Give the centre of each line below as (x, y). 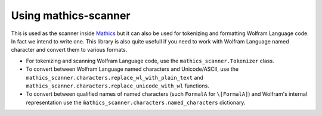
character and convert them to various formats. (69, 50)
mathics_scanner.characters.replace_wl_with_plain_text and (115, 77)
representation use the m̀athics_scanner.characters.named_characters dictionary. (136, 102)
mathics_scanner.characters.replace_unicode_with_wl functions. (118, 86)
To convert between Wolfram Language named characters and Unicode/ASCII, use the (132, 69)
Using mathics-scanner (71, 15)
